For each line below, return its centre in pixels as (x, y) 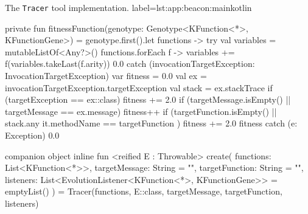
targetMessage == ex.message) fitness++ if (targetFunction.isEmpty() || (141, 111)
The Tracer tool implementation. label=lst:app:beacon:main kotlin (128, 7)
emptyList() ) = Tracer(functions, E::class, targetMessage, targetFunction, (144, 191)
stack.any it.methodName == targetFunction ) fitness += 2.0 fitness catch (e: (151, 123)
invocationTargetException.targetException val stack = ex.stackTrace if (139, 87)
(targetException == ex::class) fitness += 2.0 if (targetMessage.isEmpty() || (148, 99)
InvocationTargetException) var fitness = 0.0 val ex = (106, 76)
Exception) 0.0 (32, 135)
